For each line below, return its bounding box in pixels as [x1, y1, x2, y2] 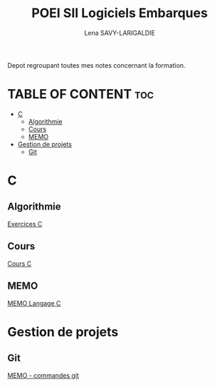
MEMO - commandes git [7, 371, 80, 379]
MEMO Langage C [7, 299, 61, 307]
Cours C [7, 259, 32, 268]
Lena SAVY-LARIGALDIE [84, 29, 155, 37]
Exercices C [7, 220, 43, 228]
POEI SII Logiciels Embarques [31, 5, 208, 21]
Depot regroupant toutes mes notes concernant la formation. [7, 61, 186, 69]
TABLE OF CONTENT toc [7, 86, 154, 103]
